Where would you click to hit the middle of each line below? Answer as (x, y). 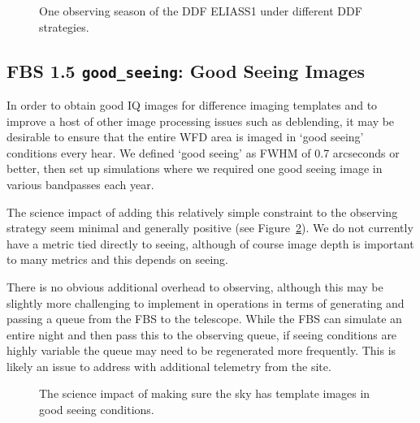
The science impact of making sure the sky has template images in (205, 393)
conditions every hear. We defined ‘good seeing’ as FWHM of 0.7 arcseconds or (203, 152)
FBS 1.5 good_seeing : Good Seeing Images (186, 70)
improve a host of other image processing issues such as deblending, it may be (201, 121)
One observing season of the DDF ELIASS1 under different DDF (201, 11)
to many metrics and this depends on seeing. (117, 259)
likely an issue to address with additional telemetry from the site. (169, 366)
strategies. (64, 26)
